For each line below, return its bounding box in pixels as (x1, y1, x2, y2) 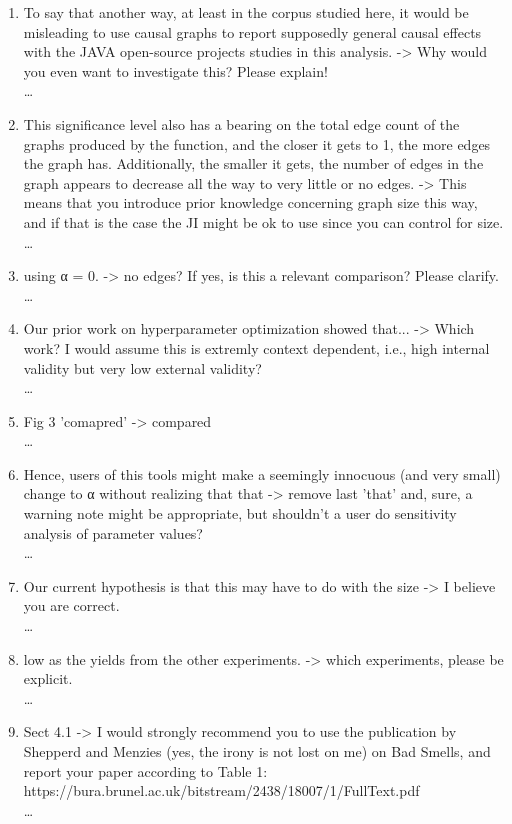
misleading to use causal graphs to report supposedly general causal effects (23, 21, 482, 42)
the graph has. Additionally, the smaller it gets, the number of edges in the (23, 153, 484, 174)
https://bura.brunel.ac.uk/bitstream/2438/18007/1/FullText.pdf (23, 780, 420, 801)
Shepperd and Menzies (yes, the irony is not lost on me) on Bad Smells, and (23, 741, 491, 761)
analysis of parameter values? (23, 522, 203, 543)
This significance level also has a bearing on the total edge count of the (23, 113, 460, 134)
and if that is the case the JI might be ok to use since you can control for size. (23, 211, 504, 232)
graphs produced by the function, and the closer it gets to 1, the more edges (23, 133, 491, 154)
